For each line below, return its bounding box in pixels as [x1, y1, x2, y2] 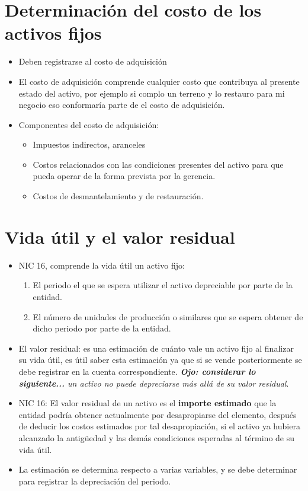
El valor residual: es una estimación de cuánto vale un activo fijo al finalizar [18, 342, 294, 354]
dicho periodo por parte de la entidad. [33, 322, 171, 334]
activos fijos [5, 21, 102, 45]
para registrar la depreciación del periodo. [18, 474, 171, 487]
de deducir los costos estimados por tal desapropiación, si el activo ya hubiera [18, 420, 300, 432]
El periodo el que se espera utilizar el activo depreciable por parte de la [33, 279, 293, 291]
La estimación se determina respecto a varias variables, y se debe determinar [18, 463, 297, 476]
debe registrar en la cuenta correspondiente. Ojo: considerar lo [18, 365, 256, 377]
